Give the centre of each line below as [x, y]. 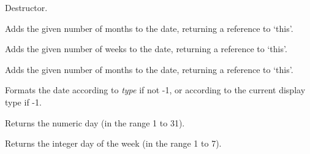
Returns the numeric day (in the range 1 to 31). [95, 122]
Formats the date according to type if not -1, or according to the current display [155, 90]
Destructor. [26, 7]
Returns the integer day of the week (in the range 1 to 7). [113, 143]
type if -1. [23, 102]
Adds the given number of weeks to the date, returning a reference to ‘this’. [146, 49]
